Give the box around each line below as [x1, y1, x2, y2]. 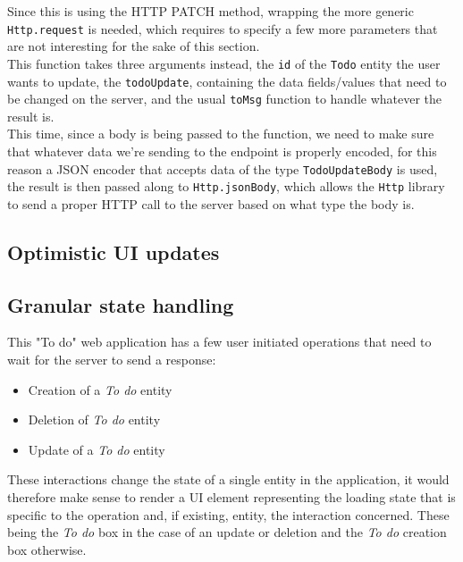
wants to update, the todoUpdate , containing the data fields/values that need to [7, 71, 447, 90]
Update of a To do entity [28, 440, 165, 458]
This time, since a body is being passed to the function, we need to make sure [7, 124, 434, 143]
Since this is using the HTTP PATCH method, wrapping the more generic [7, 2, 414, 20]
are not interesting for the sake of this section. [7, 37, 260, 55]
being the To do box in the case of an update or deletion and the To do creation [7, 523, 447, 541]
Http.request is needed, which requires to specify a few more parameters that [7, 19, 438, 38]
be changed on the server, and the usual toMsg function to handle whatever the [7, 89, 442, 108]
